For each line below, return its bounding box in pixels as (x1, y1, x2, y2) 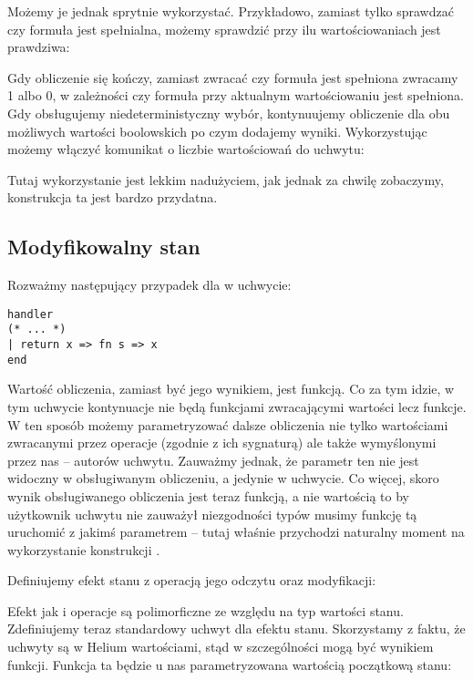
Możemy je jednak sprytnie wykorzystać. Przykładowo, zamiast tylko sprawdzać (7, 2, 454, 20)
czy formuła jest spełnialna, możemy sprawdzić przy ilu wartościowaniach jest (7, 19, 441, 38)
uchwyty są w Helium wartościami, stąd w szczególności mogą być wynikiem (7, 637, 434, 656)
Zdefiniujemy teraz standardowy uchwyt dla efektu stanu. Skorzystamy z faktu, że (7, 619, 466, 638)
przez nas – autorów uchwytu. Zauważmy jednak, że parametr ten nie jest (7, 450, 419, 469)
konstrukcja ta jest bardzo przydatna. (7, 188, 218, 207)
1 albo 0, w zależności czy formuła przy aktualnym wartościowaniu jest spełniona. (7, 86, 464, 105)
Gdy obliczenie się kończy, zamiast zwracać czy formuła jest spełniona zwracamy (7, 67, 458, 87)
